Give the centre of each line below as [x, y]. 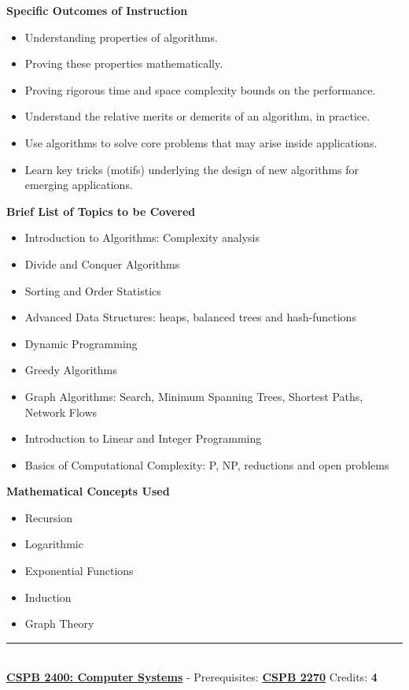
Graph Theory [59, 623]
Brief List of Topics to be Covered [101, 211]
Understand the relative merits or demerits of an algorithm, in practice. [197, 116]
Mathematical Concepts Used [88, 491]
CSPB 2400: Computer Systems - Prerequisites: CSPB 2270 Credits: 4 [192, 677]
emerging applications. [79, 185]
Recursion [48, 517]
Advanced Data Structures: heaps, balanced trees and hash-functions [190, 317]
